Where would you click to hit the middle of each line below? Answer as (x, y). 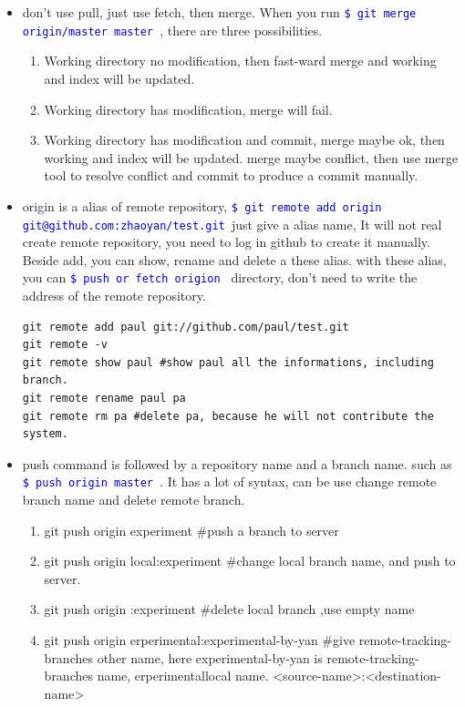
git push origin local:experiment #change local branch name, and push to (250, 561)
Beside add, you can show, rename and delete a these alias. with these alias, (234, 259)
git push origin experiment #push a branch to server (191, 530)
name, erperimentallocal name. (183, 676)
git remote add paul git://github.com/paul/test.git (186, 327)
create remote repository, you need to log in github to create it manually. (226, 242)
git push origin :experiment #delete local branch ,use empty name (229, 609)
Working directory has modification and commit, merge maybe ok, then (244, 140)
